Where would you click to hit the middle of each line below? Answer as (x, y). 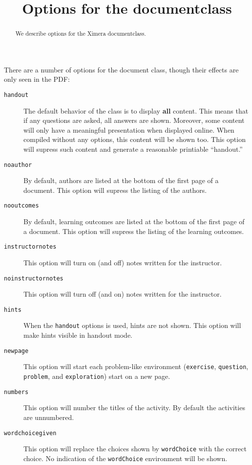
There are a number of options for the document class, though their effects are (121, 69)
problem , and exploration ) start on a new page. (97, 376)
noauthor (18, 165)
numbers (16, 392)
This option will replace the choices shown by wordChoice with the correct (135, 449)
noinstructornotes (34, 278)
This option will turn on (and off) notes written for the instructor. (123, 262)
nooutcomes (21, 206)
